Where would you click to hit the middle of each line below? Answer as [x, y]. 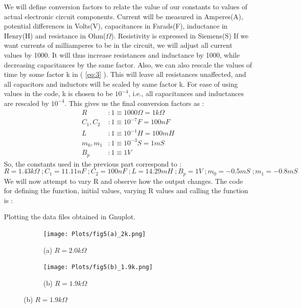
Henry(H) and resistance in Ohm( [55, 35]
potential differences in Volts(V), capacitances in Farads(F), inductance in [116, 26]
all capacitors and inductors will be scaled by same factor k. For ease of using [121, 84]
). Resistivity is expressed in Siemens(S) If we [180, 35]
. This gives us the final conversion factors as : [134, 103]
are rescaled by [27, 103]
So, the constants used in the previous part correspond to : [93, 163]
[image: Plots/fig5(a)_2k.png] [95, 234]
